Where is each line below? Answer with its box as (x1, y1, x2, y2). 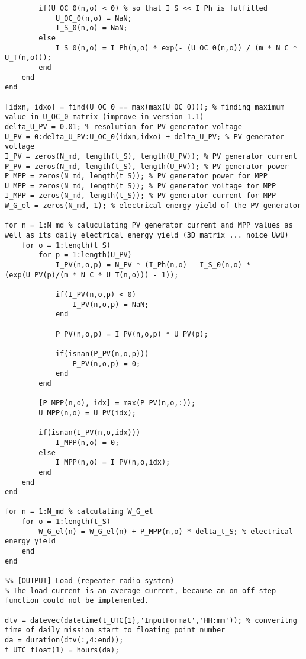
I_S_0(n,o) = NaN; (55, 24, 128, 33)
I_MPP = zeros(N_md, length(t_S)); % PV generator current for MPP (5, 191, 276, 200)
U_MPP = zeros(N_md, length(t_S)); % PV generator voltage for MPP (5, 181, 276, 190)
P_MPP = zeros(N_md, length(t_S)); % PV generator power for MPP (5, 172, 268, 181)
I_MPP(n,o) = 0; (55, 438, 120, 447)
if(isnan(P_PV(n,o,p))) (55, 349, 149, 358)
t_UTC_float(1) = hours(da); (5, 645, 120, 654)
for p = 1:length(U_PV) (38, 251, 132, 260)
